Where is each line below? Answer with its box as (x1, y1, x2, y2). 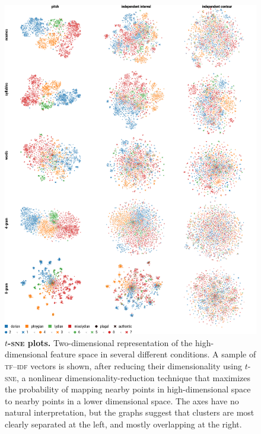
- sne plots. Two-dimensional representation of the (8, 336, 193, 349)
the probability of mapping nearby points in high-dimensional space (5, 383, 251, 395)
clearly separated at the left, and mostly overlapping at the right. (5, 417, 242, 430)
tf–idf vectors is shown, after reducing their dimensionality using (5, 359, 242, 372)
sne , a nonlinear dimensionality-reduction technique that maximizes (5, 371, 251, 384)
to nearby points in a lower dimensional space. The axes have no (5, 394, 239, 407)
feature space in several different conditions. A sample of (50, 348, 256, 360)
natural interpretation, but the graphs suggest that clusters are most (5, 406, 254, 419)
